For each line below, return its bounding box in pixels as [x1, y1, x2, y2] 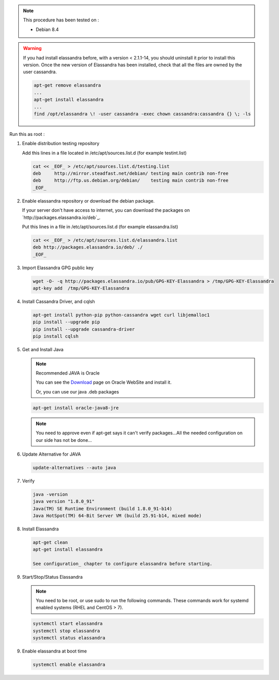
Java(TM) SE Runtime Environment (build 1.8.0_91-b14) [33, 505, 172, 512]
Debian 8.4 [36, 26, 59, 33]
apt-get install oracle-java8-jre [33, 405, 119, 411]
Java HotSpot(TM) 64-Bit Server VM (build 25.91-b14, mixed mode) [33, 513, 202, 519]
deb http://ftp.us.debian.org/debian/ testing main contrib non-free [33, 178, 229, 183]
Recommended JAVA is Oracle [36, 370, 100, 376]
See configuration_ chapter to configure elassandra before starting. [33, 561, 213, 567]
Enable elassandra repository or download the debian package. [22, 197, 155, 204]
